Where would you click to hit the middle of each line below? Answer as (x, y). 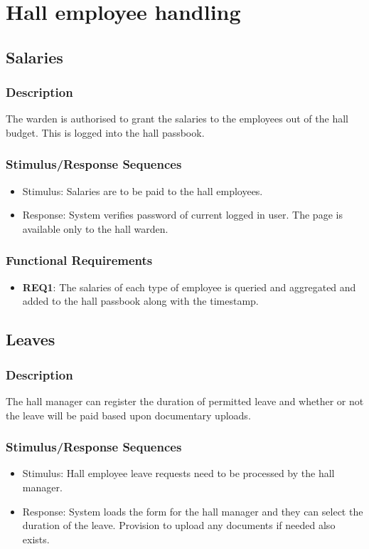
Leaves (31, 339)
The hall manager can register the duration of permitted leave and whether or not (185, 401)
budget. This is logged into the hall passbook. (105, 132)
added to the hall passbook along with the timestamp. (140, 301)
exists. (36, 539)
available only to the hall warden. (95, 228)
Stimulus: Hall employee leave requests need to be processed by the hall (178, 473)
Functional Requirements (79, 260)
